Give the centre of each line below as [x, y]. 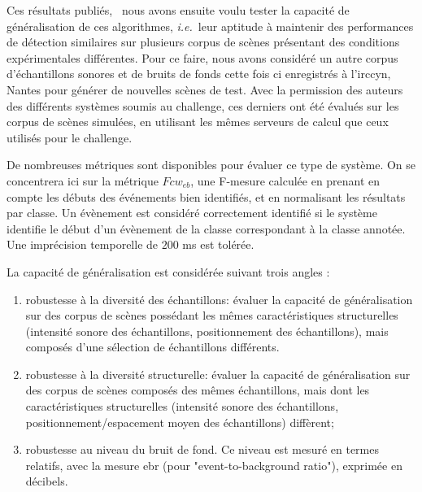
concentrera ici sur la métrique [83, 180]
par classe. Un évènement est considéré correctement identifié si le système [192, 213]
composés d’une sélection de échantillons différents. [152, 347]
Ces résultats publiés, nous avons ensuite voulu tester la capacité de [178, 10]
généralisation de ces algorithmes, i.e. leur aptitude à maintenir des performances [210, 26]
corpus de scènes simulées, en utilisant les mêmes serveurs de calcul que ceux [198, 122]
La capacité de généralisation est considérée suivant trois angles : [168, 271]
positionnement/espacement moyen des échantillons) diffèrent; [180, 422]
